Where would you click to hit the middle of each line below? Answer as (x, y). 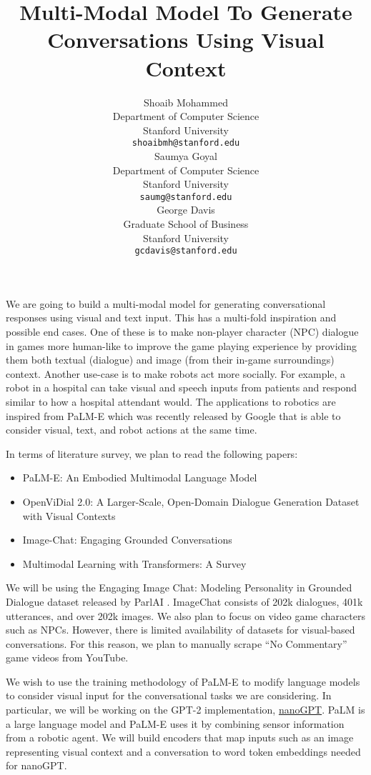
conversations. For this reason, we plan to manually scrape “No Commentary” (177, 643)
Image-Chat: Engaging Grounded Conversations (127, 540)
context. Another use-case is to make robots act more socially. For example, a (176, 373)
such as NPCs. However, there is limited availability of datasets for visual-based (180, 630)
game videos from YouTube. (67, 657)
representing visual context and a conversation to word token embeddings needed (183, 751)
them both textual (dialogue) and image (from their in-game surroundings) (170, 360)
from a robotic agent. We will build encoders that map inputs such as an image (180, 737)
